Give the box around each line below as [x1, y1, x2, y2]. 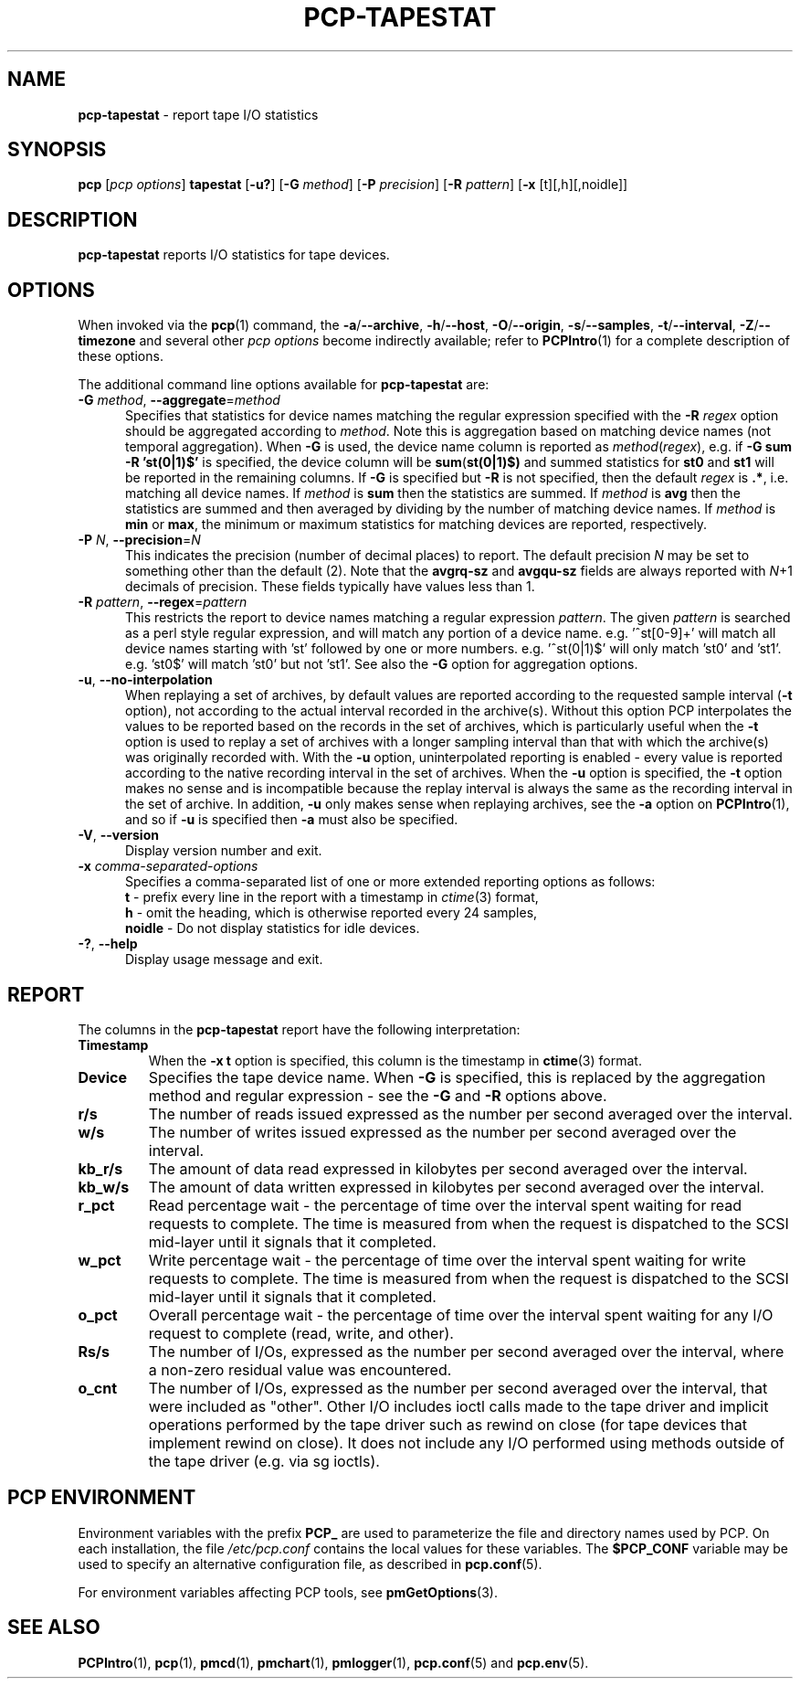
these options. [78, 348, 163, 365]
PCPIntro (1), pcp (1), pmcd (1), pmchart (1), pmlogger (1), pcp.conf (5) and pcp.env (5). [78, 1654, 589, 1670]
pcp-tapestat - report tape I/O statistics [78, 106, 319, 122]
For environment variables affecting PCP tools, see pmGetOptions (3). [78, 1584, 498, 1600]
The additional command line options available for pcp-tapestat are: [78, 376, 489, 393]
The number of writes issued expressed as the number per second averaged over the [148, 1122, 737, 1141]
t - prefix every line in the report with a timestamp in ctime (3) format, [125, 889, 539, 906]
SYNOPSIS [7, 138, 107, 162]
